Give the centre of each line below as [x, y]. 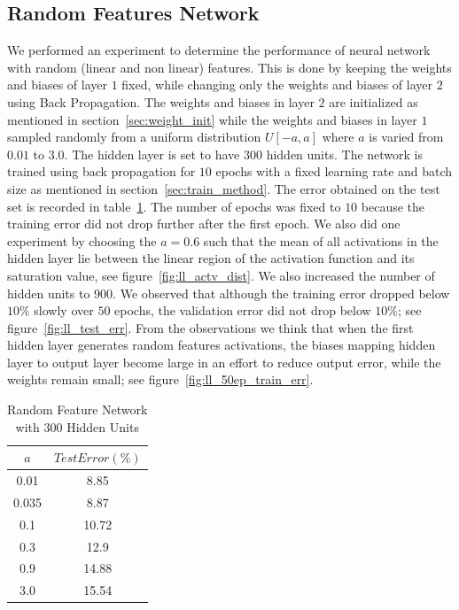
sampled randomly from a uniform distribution [134, 137]
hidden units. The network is [345, 154]
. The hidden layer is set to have [152, 154]
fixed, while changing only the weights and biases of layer [277, 85]
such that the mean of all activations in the [321, 240]
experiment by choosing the [82, 240]
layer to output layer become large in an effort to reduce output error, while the [224, 362]
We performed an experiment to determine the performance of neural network [219, 50]
